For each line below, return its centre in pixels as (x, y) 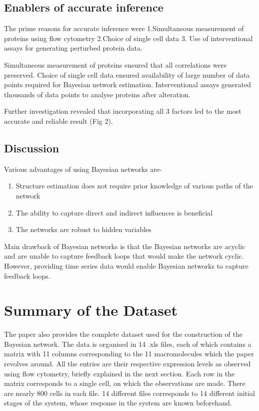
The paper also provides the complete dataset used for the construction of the (123, 334)
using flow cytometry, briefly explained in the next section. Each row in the (119, 373)
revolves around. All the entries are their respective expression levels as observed (127, 363)
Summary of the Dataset (91, 310)
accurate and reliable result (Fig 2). (58, 121)
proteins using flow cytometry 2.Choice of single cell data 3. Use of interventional (128, 38)
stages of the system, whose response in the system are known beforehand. (118, 403)
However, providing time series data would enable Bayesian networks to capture (126, 265)
